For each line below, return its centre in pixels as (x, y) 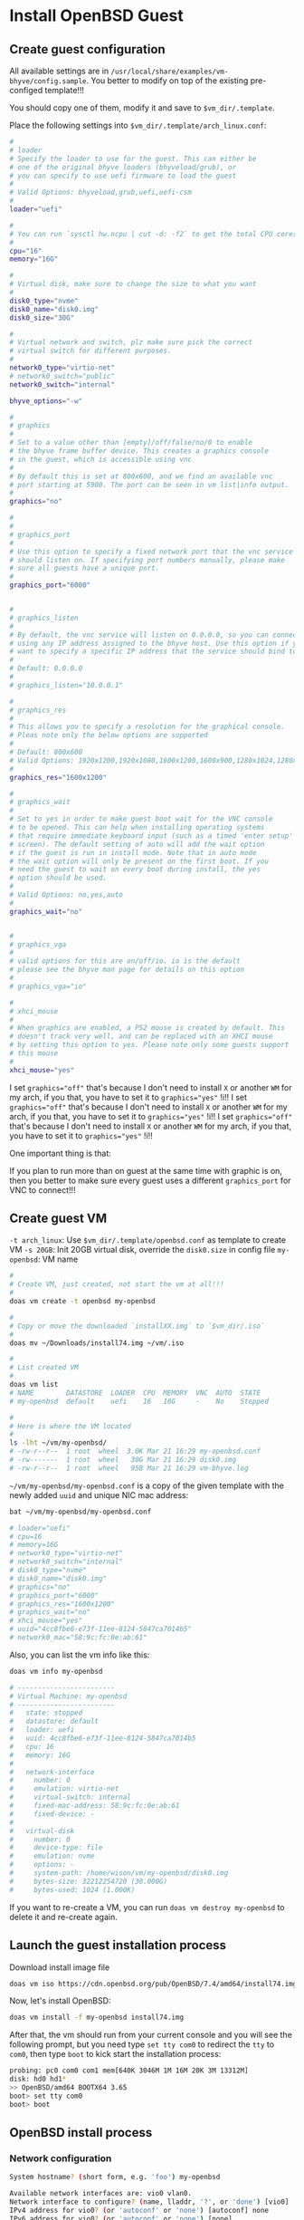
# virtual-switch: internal (70, 1797)
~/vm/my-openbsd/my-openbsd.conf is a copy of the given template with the (147, 1485)
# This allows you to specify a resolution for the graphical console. (147, 727)
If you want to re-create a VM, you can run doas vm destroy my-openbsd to (147, 1907)
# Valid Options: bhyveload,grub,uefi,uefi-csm (101, 192)
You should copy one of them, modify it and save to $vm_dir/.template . (142, 108)
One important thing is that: (60, 1153)
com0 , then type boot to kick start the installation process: (115, 2054)
